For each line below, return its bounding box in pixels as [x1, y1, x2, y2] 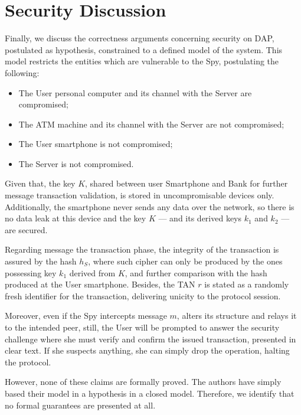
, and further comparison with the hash [125, 266, 267, 279]
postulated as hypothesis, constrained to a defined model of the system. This [5, 43, 283, 55]
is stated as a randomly [204, 278, 289, 290]
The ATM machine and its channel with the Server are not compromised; [18, 117, 284, 130]
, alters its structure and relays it [176, 309, 297, 322]
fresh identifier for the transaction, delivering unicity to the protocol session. [5, 289, 281, 302]
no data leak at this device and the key [5, 212, 146, 224]
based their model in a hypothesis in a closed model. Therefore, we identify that [5, 387, 295, 399]
